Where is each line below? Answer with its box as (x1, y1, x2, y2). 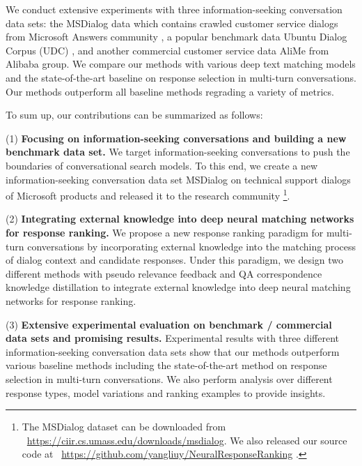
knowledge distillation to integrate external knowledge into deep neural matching (6, 280, 351, 294)
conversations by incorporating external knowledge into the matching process (27, 239, 356, 253)
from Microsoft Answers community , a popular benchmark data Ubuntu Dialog (6, 29, 347, 44)
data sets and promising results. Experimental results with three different (6, 331, 340, 345)
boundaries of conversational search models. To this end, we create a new (6, 158, 318, 172)
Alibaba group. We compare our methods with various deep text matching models (6, 57, 356, 71)
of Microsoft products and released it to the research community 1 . (6, 186, 290, 202)
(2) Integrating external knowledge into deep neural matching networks (6, 211, 354, 226)
